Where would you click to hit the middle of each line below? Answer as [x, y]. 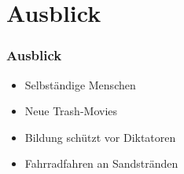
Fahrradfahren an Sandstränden [101, 163]
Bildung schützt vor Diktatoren [100, 137]
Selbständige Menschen [80, 84]
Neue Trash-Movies [71, 111]
